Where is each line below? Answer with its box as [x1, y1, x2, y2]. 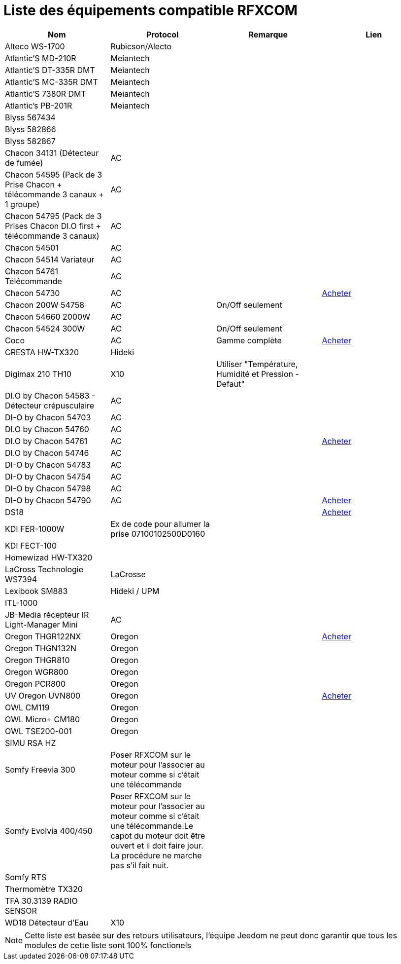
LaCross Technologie [5, 564, 83, 574]
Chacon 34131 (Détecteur [5, 148, 99, 158]
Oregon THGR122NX [5, 631, 81, 641]
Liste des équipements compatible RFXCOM [3, 2, 298, 19]
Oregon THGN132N [5, 643, 77, 653]
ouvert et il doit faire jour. [110, 840, 203, 851]
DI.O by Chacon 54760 [5, 424, 89, 434]
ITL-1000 [5, 597, 38, 608]
